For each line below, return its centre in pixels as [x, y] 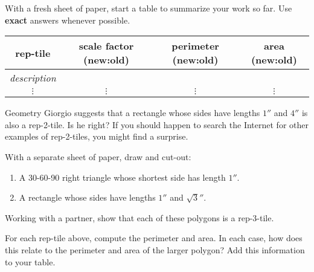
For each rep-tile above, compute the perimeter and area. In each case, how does [154, 238]
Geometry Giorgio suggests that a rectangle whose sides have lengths [133, 113]
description [33, 78]
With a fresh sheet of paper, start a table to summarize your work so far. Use [149, 8]
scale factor [106, 46]
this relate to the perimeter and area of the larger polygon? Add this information [155, 249]
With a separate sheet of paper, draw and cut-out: [98, 156]
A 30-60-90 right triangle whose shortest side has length [122, 177]
